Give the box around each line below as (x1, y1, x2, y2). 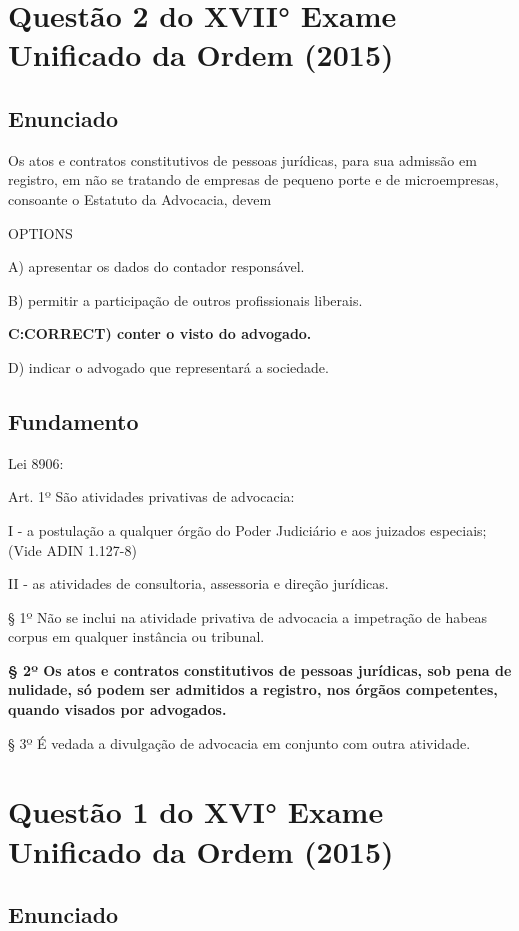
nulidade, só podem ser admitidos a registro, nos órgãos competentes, (8, 679, 498, 700)
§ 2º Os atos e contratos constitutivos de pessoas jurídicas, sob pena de (8, 659, 512, 680)
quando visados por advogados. (8, 699, 227, 720)
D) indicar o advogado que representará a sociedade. (8, 356, 329, 377)
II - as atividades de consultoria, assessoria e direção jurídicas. (8, 573, 389, 594)
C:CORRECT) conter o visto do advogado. (8, 323, 312, 344)
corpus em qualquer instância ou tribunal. (8, 626, 265, 647)
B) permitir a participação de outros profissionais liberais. (8, 289, 363, 310)
